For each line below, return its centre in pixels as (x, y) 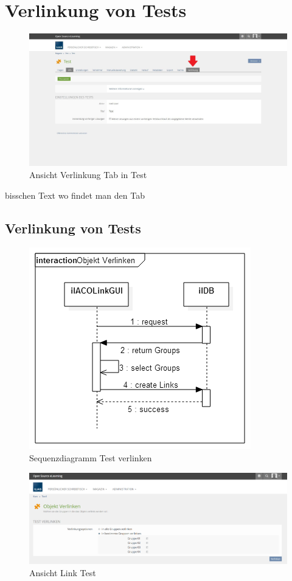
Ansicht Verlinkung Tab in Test (88, 174)
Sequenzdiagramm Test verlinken (91, 457)
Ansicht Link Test (63, 572)
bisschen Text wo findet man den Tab (75, 195)
